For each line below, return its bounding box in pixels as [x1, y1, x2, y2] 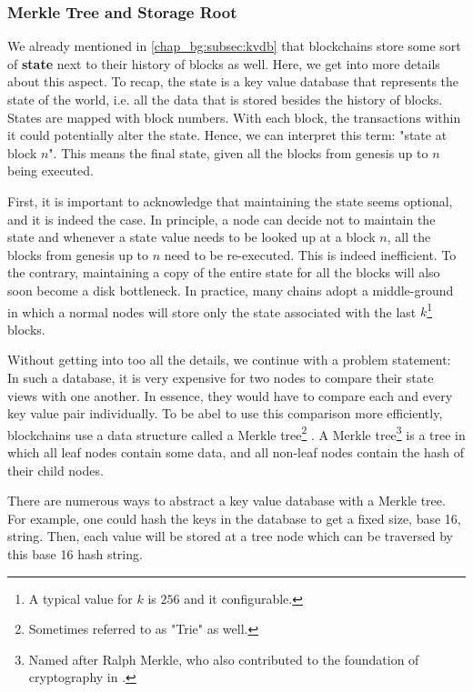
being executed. [7, 161, 94, 180]
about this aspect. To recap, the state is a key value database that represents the [7, 72, 459, 91]
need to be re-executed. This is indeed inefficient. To [164, 245, 457, 264]
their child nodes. [7, 460, 104, 479]
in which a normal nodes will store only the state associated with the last [7, 302, 417, 321]
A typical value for [28, 588, 133, 607]
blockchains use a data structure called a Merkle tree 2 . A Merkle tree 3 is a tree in [7, 422, 466, 444]
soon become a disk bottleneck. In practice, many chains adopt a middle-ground [7, 280, 454, 299]
